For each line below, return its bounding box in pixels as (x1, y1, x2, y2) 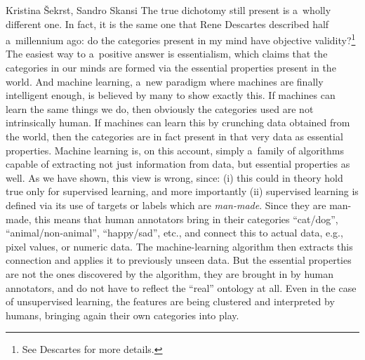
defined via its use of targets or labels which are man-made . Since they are (6, 197, 326, 212)
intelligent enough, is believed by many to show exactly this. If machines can (6, 88, 336, 102)
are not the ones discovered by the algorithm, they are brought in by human (6, 266, 334, 281)
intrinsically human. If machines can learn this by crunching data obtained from (6, 115, 350, 130)
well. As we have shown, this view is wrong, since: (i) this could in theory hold (6, 170, 343, 185)
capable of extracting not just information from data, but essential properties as (6, 156, 350, 171)
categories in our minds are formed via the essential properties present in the (6, 60, 336, 75)
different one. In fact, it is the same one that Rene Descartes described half (6, 16, 329, 31)
